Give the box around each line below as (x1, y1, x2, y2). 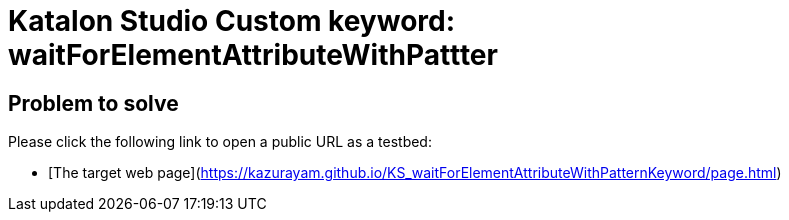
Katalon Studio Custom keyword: (8, 4, 456, 38)
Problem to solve (8, 90, 179, 116)
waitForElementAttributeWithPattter (8, 38, 498, 72)
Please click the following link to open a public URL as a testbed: (8, 133, 432, 151)
